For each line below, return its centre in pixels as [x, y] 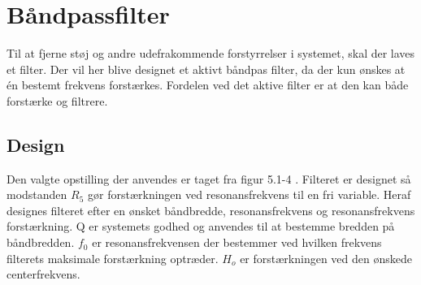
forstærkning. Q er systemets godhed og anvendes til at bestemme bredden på [201, 226]
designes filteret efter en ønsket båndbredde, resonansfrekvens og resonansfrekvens [211, 210]
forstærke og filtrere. [57, 100]
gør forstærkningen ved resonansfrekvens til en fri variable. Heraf [250, 194]
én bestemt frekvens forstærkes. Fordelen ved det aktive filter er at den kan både [208, 85]
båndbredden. [41, 242]
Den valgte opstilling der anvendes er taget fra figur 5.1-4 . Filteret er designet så [209, 178]
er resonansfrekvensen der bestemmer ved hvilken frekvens [237, 242]
